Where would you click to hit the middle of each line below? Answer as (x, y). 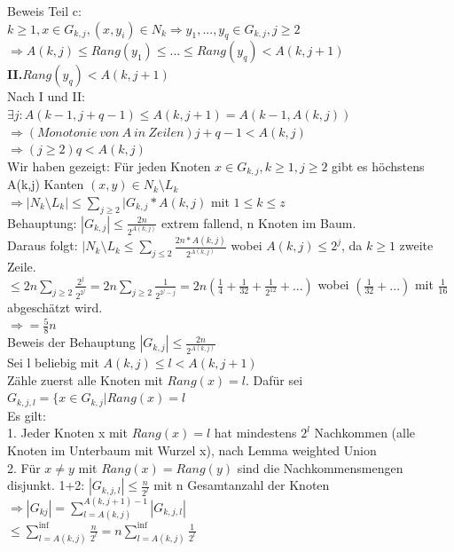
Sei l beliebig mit (53, 363)
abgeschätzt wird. (55, 307)
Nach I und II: (46, 96)
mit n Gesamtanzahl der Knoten (242, 485)
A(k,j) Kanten (46, 184)
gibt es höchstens (378, 166)
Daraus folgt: (43, 245)
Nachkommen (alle (365, 433)
